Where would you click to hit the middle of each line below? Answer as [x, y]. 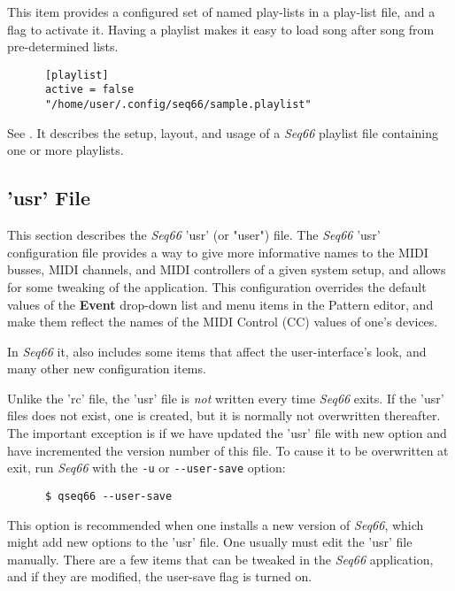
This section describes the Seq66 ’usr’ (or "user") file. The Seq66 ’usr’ [194, 235]
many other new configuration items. [107, 368]
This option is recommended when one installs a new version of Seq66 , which [216, 524]
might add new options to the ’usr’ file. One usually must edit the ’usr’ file [210, 542]
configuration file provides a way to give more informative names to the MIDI [218, 252]
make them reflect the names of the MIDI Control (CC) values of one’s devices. [223, 322]
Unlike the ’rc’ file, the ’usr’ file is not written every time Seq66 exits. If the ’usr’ [226, 398]
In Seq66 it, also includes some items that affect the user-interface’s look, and [217, 351]
